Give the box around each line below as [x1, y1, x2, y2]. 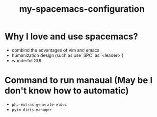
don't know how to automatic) [4, 85, 129, 96]
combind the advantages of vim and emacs [11, 47, 100, 53]
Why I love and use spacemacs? [4, 31, 138, 42]
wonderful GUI [11, 57, 42, 63]
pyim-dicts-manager [11, 107, 52, 112]
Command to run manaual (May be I [4, 75, 153, 86]
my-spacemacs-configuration [19, 3, 145, 15]
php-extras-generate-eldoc [11, 102, 67, 107]
